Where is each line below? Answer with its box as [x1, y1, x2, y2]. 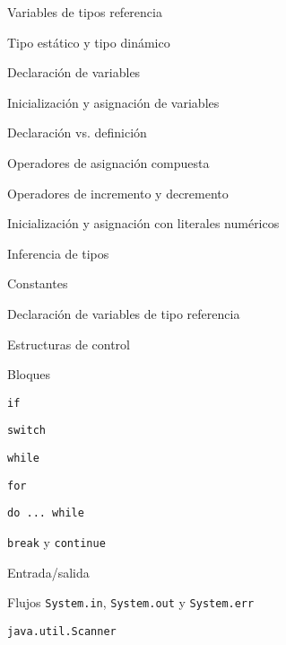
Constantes [7, 274, 68, 293]
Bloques [7, 365, 51, 384]
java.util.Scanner [7, 624, 117, 638]
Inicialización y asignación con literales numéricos [7, 214, 280, 233]
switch [7, 424, 46, 437]
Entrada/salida [7, 562, 90, 581]
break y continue [7, 533, 106, 551]
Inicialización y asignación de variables [7, 93, 220, 111]
